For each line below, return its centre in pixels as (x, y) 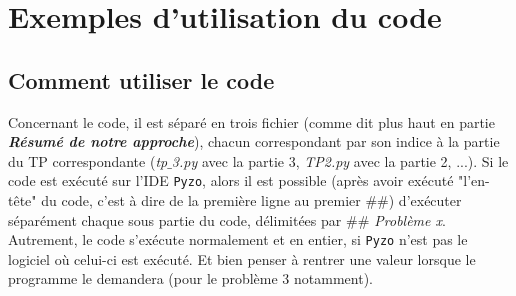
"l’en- (474, 180)
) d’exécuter (425, 200)
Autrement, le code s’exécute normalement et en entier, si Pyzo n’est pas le (238, 239)
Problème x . (410, 219)
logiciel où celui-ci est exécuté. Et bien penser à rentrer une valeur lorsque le (242, 258)
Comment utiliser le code (141, 79)
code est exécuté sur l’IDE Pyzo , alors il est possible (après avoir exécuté (231, 180)
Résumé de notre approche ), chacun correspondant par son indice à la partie (254, 141)
